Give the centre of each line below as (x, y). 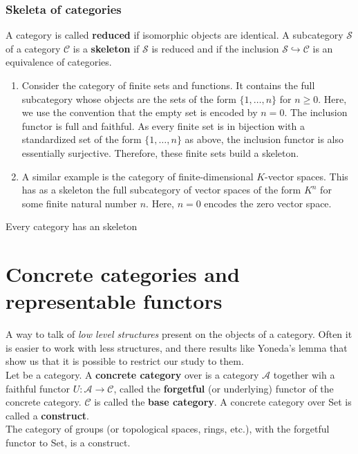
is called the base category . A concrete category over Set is (223, 402)
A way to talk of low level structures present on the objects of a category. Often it (179, 334)
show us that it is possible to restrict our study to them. (125, 361)
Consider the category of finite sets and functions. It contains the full (168, 85)
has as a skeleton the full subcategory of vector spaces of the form (161, 190)
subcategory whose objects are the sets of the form (129, 98)
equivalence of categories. (59, 62)
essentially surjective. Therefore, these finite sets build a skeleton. (160, 152)
